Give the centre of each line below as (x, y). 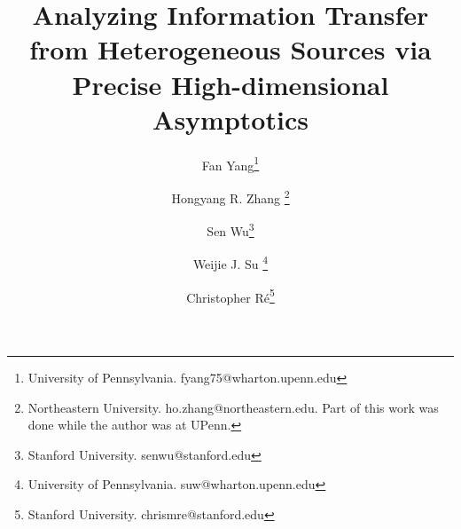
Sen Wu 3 (230, 229)
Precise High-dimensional (230, 84)
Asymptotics (230, 118)
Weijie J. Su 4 (230, 263)
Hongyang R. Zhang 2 (230, 196)
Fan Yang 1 (230, 163)
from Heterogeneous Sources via (230, 49)
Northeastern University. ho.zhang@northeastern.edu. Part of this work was (233, 407)
